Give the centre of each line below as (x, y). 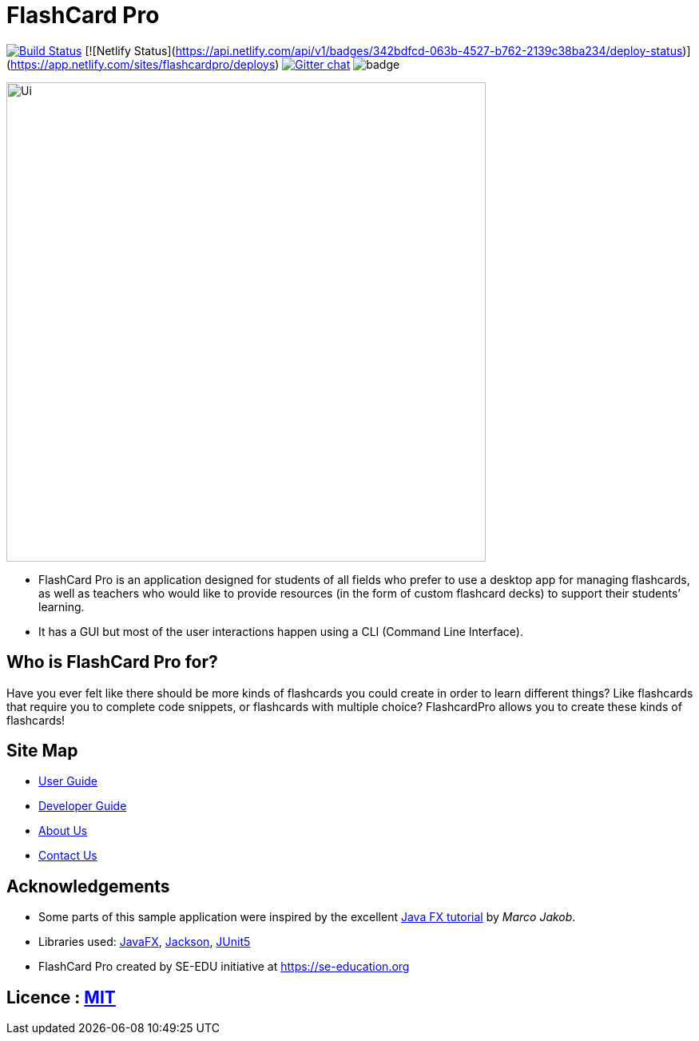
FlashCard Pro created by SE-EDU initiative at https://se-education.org (224, 967)
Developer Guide (83, 806)
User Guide (68, 781)
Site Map (42, 751)
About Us (63, 831)
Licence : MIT (61, 997)
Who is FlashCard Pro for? (112, 662)
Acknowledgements (88, 886)
